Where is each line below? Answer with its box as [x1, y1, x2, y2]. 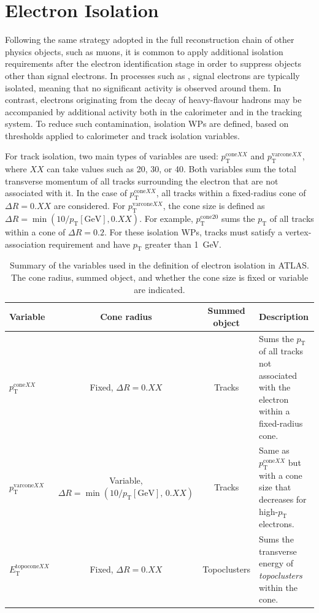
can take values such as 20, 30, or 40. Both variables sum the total [47, 162, 296, 175]
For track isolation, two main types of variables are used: [5, 150, 218, 162]
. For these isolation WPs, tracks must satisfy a [104, 226, 283, 238]
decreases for [259, 493, 307, 506]
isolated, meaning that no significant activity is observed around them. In [5, 81, 282, 94]
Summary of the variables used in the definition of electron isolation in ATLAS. [10, 259, 309, 272]
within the [259, 581, 298, 593]
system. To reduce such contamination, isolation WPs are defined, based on [5, 117, 289, 130]
